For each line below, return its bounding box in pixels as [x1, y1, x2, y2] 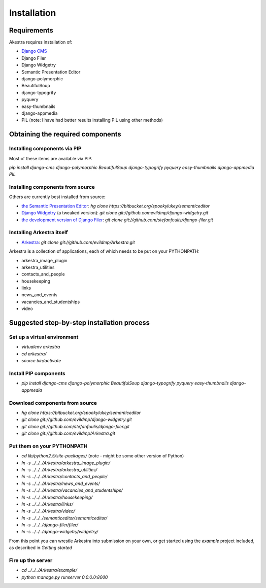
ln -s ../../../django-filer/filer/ [21, 522, 78, 528]
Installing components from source [9, 184, 95, 191]
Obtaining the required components [9, 130, 122, 138]
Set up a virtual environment [9, 334, 79, 341]
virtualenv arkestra [21, 344, 60, 350]
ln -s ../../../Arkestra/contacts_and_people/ [21, 474, 108, 480]
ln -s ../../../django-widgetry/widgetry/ [21, 529, 99, 535]
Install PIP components [9, 370, 66, 377]
